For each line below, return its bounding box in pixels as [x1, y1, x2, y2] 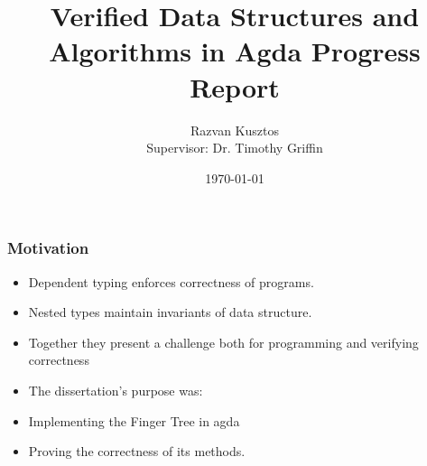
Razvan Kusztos [190, 120, 279, 139]
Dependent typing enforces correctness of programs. [28, 272, 314, 291]
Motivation [7, 237, 89, 259]
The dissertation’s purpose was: [28, 380, 203, 399]
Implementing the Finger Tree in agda [28, 411, 240, 430]
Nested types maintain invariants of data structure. [28, 303, 312, 322]
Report [190, 68, 280, 105]
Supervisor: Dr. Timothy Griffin [146, 138, 323, 157]
